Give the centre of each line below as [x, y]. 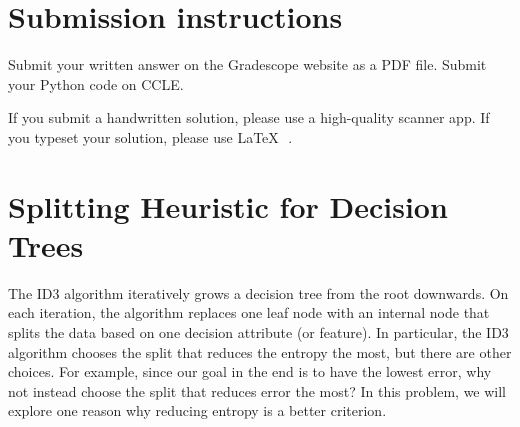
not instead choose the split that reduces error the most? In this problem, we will [257, 390]
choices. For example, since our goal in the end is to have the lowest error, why [250, 371]
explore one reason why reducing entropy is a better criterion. [197, 410]
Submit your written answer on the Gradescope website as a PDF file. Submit [247, 64]
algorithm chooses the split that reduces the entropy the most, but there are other [260, 351]
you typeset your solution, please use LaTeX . [150, 136]
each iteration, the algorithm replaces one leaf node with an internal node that [249, 312]
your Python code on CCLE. [96, 83]
